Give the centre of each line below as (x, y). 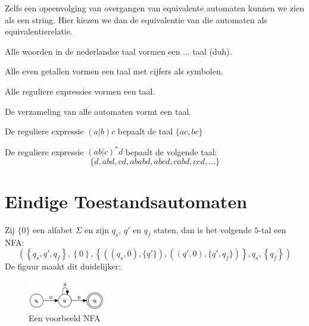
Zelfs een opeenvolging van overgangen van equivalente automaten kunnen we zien (154, 8)
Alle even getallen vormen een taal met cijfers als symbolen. (114, 71)
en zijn (97, 229)
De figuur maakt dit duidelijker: (63, 266)
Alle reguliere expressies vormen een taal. (80, 91)
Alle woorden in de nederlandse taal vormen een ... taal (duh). (118, 51)
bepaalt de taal (145, 131)
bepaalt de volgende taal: (171, 151)
